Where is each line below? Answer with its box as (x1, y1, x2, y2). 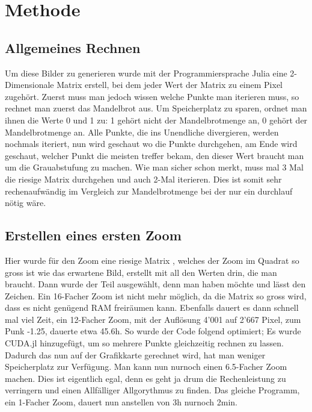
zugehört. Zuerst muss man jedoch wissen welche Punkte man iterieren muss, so (5, 90, 299, 102)
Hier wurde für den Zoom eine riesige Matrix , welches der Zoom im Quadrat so (5, 254, 299, 266)
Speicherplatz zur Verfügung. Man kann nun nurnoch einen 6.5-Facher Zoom (5, 360, 287, 373)
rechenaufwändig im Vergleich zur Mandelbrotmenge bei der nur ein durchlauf (5, 184, 293, 197)
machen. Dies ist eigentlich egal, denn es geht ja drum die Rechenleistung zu (5, 372, 286, 384)
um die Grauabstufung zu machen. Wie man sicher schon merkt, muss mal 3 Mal (5, 161, 304, 173)
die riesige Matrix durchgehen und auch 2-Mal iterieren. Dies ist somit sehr (5, 172, 282, 185)
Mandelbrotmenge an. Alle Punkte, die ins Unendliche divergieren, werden (5, 125, 279, 138)
